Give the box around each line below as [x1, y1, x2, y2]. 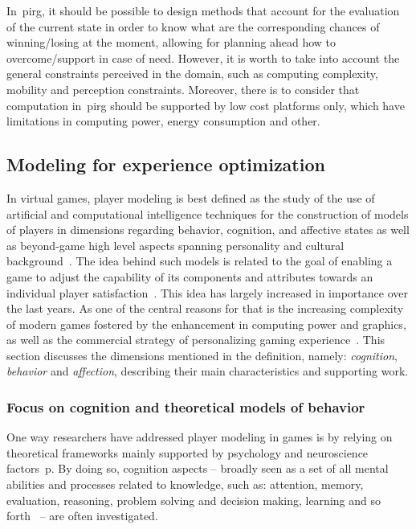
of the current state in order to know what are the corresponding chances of [6, 18, 380, 35]
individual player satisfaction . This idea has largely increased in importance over [6, 284, 408, 301]
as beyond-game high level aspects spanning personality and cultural [6, 236, 345, 253]
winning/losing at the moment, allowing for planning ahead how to [6, 34, 336, 51]
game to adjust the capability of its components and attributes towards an [6, 268, 373, 285]
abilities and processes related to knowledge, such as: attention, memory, [6, 476, 364, 493]
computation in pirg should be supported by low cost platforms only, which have [6, 96, 405, 113]
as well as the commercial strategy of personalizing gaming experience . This [6, 331, 385, 348]
